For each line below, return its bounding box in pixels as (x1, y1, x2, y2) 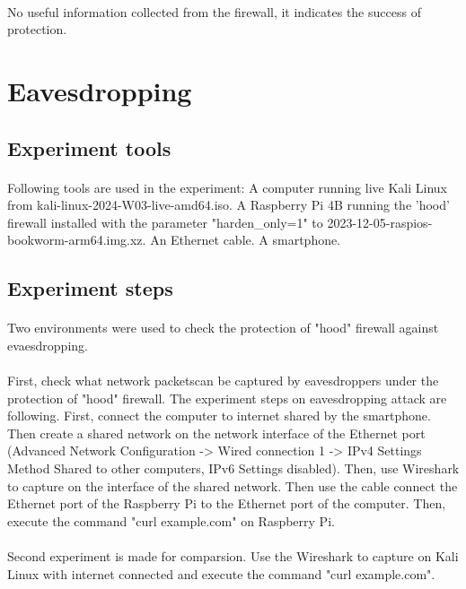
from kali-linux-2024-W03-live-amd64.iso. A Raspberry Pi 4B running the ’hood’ (7, 195, 450, 214)
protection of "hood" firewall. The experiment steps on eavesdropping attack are (7, 388, 447, 407)
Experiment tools (7, 134, 171, 161)
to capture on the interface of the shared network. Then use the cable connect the (7, 476, 458, 495)
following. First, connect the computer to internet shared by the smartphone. (7, 406, 431, 425)
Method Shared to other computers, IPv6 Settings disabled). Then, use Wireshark (7, 459, 460, 478)
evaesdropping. (7, 335, 88, 354)
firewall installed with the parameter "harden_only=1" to (7, 212, 323, 231)
